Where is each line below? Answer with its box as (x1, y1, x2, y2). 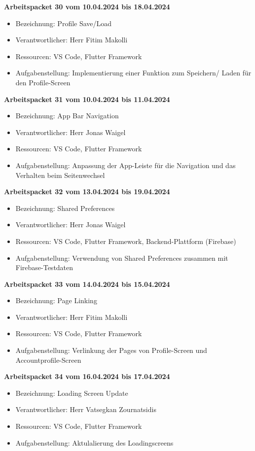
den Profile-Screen (15, 77, 71, 87)
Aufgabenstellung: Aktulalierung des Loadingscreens (15, 437, 174, 448)
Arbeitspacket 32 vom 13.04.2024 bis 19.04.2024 (4, 186, 170, 197)
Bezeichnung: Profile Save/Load (15, 18, 112, 28)
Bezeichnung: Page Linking (15, 295, 97, 306)
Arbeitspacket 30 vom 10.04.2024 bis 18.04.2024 (4, 1, 170, 11)
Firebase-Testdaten (15, 262, 73, 273)
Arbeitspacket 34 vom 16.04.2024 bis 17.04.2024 (4, 371, 170, 382)
